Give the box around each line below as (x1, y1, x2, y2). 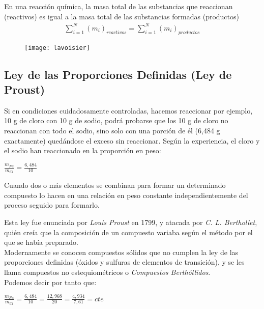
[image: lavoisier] (24, 44, 90, 51)
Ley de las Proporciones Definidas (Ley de (4, 66, 232, 82)
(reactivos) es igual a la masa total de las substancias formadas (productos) (4, 11, 239, 21)
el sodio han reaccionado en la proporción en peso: (4, 145, 161, 156)
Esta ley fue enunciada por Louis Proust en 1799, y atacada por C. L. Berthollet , (4, 217, 257, 228)
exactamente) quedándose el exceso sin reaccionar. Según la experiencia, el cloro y (4, 135, 260, 146)
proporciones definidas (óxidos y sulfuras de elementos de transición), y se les (4, 257, 245, 267)
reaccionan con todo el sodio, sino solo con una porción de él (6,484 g (4, 125, 220, 135)
